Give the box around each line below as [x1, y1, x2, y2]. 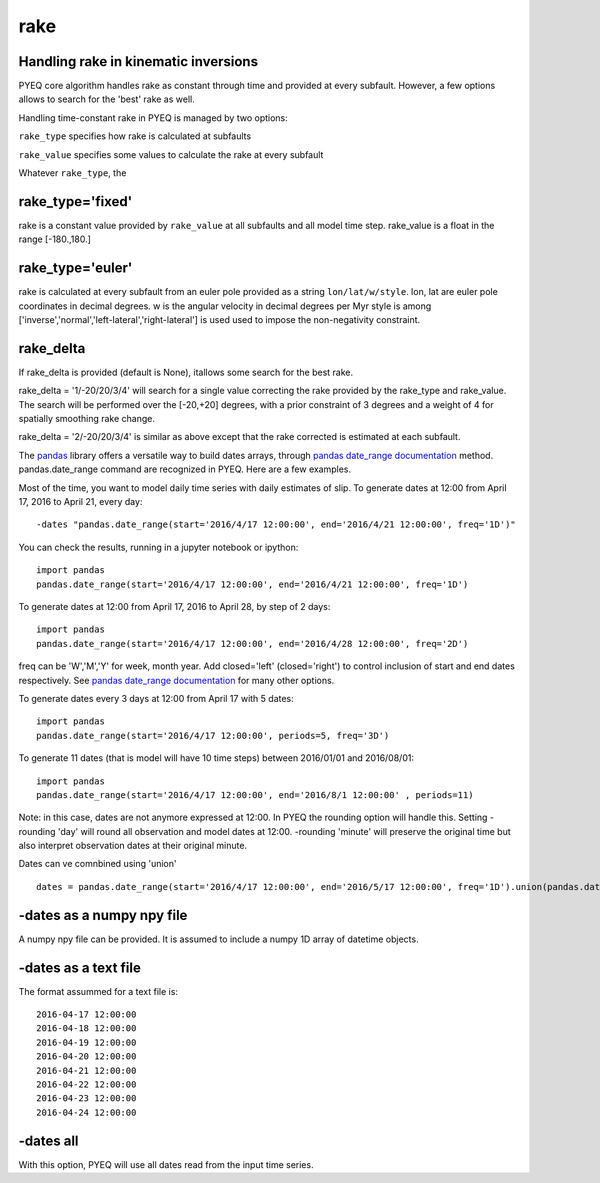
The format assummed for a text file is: [18, 985, 179, 997]
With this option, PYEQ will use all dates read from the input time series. [18, 1158, 314, 1170]
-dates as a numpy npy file [18, 906, 188, 924]
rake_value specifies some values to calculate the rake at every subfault [18, 148, 324, 160]
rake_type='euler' [18, 260, 133, 277]
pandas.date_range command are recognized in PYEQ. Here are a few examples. [18, 463, 352, 475]
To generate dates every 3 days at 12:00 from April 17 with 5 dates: [18, 692, 294, 704]
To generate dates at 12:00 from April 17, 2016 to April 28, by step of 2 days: [18, 600, 331, 612]
